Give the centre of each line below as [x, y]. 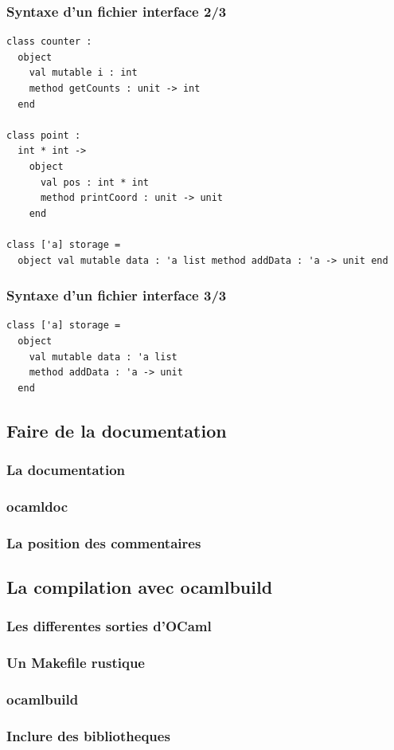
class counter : [49, 42]
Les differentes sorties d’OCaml [109, 626]
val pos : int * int [94, 182]
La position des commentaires [104, 542]
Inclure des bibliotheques [88, 735]
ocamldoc [37, 506]
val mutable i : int [83, 73]
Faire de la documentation [117, 430]
